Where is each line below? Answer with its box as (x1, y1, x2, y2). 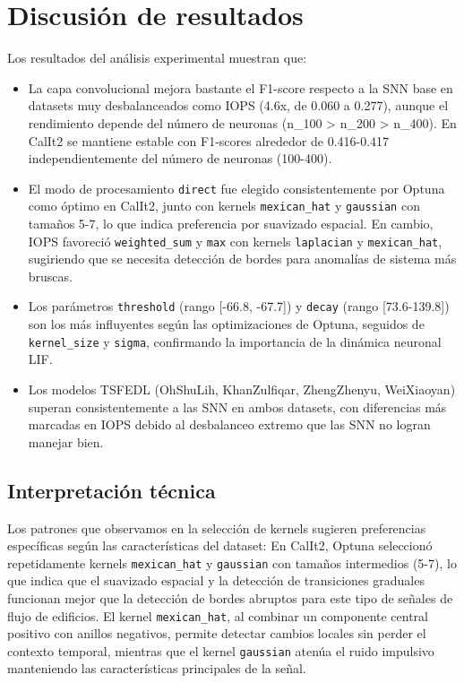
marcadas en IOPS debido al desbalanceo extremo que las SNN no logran (28, 415, 431, 434)
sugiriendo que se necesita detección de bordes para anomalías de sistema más (28, 249, 457, 268)
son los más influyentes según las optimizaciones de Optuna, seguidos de (28, 315, 425, 333)
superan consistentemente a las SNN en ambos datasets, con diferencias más (28, 397, 447, 416)
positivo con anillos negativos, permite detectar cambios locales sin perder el (7, 624, 426, 643)
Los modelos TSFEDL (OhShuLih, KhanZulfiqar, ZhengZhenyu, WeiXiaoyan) (28, 379, 456, 398)
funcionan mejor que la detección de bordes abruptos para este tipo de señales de (7, 588, 453, 607)
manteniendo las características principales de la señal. (7, 659, 306, 678)
